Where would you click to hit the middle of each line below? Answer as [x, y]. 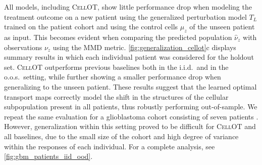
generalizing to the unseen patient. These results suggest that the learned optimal [130, 86]
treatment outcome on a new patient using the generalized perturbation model [125, 16]
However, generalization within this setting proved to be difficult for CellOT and [130, 126]
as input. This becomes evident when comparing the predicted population [118, 37]
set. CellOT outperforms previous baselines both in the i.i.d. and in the [116, 67]
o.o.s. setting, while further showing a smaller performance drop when [113, 77]
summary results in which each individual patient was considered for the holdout [129, 57]
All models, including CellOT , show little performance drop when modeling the [128, 7]
